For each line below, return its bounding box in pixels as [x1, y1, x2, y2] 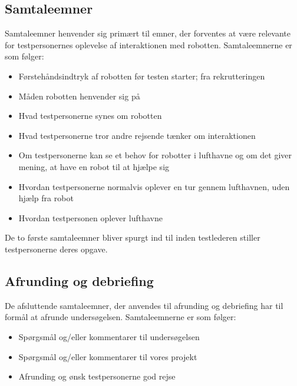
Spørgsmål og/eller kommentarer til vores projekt [18, 350, 197, 362]
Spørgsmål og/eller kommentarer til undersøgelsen [18, 330, 200, 342]
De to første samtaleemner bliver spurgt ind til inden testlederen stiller [5, 231, 260, 244]
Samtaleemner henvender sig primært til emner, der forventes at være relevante [5, 27, 291, 39]
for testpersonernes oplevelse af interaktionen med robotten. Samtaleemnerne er [5, 38, 292, 51]
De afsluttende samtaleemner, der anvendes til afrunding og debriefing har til [5, 299, 283, 311]
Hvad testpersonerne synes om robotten [18, 109, 162, 122]
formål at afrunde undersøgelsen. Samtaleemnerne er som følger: [5, 311, 236, 323]
